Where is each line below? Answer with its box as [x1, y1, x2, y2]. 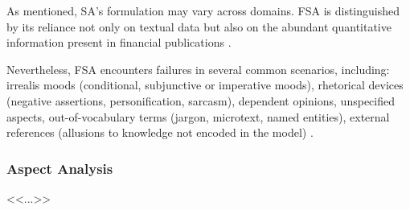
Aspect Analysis [6, 158, 113, 178]
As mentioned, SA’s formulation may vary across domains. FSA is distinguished [6, 2, 400, 19]
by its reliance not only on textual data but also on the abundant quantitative [6, 18, 392, 35]
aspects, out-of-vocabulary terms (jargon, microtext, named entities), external [6, 108, 390, 125]
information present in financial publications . [6, 34, 232, 51]
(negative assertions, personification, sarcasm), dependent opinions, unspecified [6, 92, 395, 109]
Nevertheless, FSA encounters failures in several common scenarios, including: [6, 60, 390, 77]
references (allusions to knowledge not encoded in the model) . [6, 124, 314, 141]
